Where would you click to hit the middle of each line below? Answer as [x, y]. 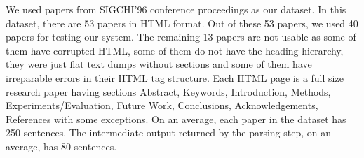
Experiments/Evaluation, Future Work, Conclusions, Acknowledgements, [162, 105]
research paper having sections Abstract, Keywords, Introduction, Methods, [168, 91]
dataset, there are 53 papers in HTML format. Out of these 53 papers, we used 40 [182, 23]
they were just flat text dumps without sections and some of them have [159, 64]
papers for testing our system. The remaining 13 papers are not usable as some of [181, 37]
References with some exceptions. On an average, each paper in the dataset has [176, 118]
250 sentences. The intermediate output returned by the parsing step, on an [169, 132]
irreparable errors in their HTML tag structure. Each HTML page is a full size [175, 77]
